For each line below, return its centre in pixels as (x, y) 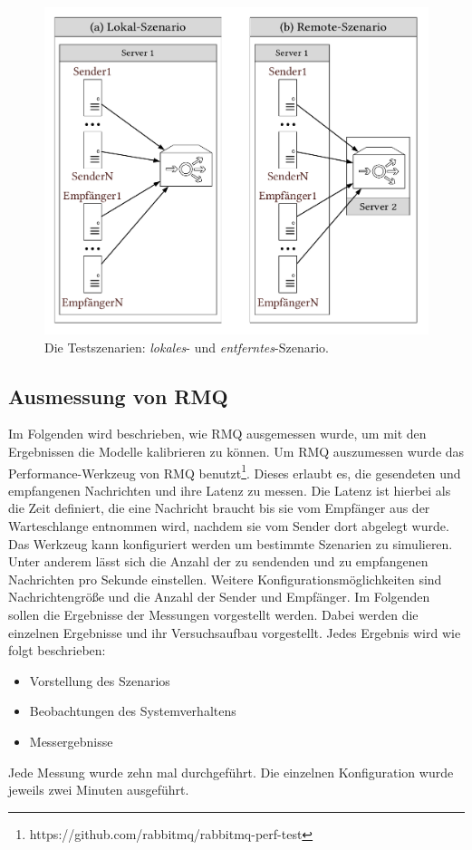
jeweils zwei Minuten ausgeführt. (99, 790)
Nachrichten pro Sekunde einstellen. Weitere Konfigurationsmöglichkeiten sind (225, 579)
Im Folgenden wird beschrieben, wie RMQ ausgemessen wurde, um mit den (217, 434)
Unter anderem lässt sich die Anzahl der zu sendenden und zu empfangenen (218, 561)
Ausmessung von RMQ (118, 396)
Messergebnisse (71, 741)
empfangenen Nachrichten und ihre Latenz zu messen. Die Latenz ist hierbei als (230, 490)
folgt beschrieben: (57, 650)
